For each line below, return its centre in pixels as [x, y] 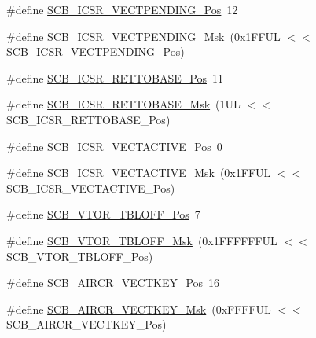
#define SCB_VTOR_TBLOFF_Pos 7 [103, 214]
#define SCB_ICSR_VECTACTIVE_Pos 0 [114, 146]
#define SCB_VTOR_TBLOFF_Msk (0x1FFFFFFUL [142, 240]
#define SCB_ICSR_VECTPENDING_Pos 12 [122, 9]
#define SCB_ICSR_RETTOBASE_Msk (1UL [123, 104]
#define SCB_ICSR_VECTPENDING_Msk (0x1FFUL [143, 36]
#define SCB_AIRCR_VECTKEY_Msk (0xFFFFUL [139, 309]
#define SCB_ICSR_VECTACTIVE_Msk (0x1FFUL [139, 173]
